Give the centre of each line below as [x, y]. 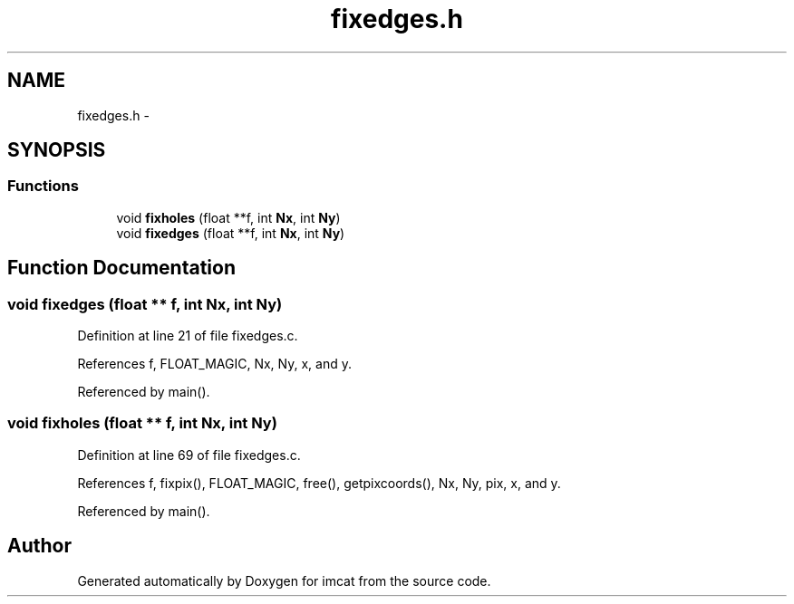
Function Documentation [121, 268]
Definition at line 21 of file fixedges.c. [188, 336]
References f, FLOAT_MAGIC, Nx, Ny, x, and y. [214, 364]
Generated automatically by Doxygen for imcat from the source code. [284, 580]
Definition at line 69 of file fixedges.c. [189, 455]
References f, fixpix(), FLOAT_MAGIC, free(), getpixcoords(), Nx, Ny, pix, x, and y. [319, 483]
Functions [43, 186]
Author [39, 546]
